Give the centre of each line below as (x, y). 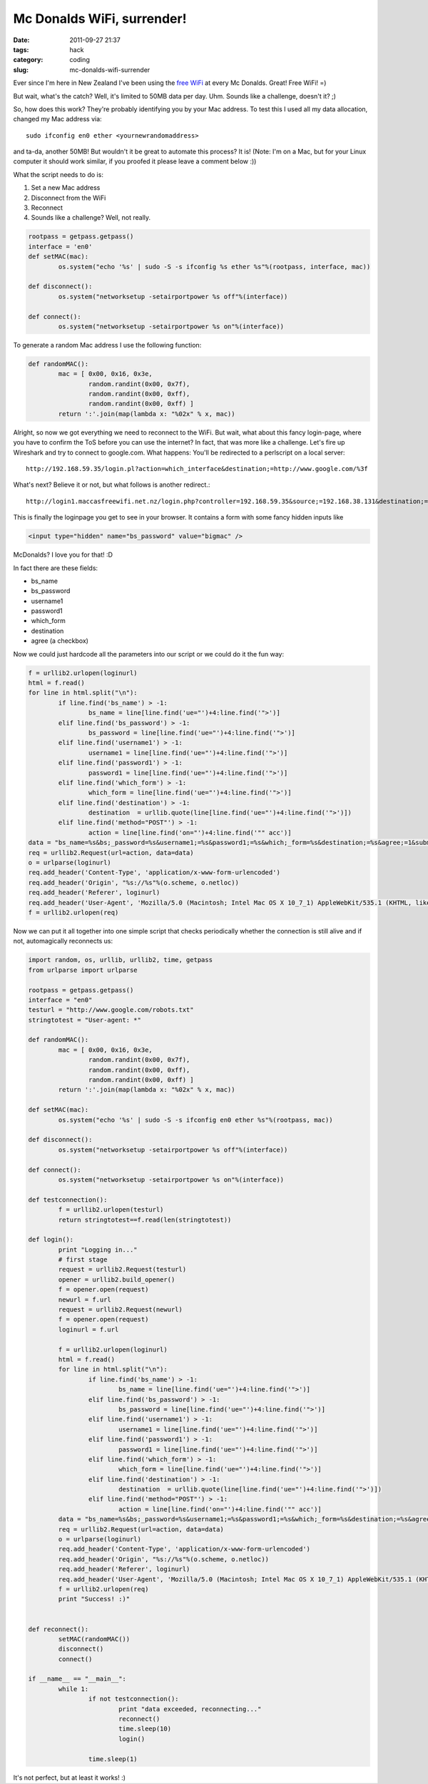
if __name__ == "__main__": (77, 1679)
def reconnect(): (58, 1629)
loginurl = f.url (88, 1329)
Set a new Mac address (66, 188)
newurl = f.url (85, 1299)
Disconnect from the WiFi (68, 198)
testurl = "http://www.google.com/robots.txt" (111, 1010)
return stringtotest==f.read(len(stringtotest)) (145, 1220)
